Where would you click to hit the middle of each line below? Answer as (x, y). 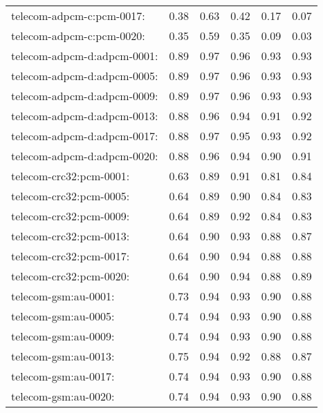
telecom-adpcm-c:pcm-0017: (78, 16)
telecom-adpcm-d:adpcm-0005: (85, 76)
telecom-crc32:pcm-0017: (71, 256)
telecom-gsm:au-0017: (63, 376)
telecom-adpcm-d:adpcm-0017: (85, 136)
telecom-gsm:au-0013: (63, 356)
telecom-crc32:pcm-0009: (71, 216)
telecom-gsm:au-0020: (63, 396)
